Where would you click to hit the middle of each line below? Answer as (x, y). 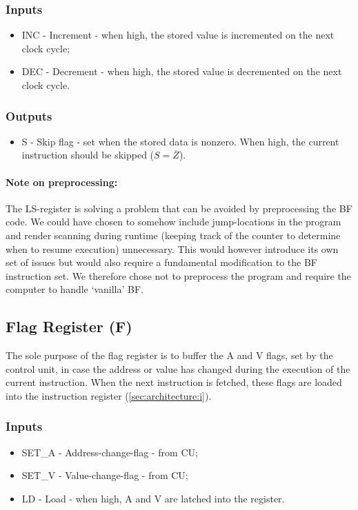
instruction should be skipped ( (88, 155)
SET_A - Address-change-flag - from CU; (110, 452)
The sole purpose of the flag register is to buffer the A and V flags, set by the (169, 355)
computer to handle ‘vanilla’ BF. (74, 289)
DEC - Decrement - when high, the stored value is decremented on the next (182, 71)
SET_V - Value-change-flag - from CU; (105, 475)
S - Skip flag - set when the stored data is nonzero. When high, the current (180, 141)
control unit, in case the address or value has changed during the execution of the (178, 368)
